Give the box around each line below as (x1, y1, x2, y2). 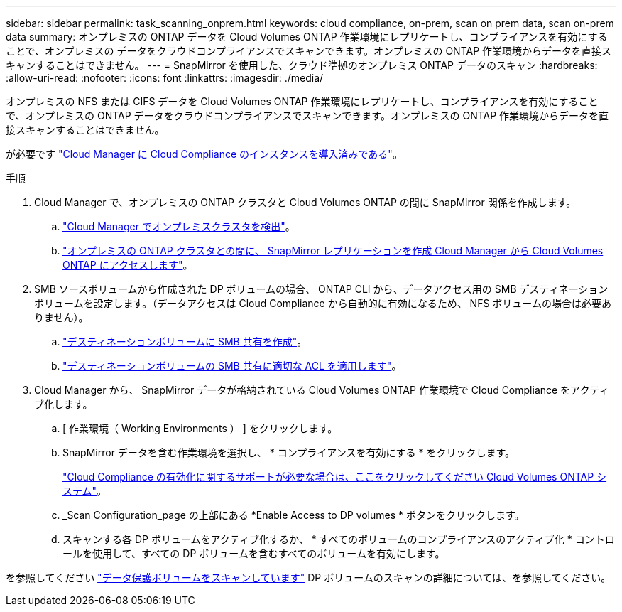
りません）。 (34, 311, 89, 323)
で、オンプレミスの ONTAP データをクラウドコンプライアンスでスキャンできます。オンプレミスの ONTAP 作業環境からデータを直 (6, 109, 609, 122)
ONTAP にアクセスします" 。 (62, 259, 193, 271)
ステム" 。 (62, 485, 107, 497)
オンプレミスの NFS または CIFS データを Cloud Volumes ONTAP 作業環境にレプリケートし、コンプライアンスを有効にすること (6, 95, 599, 107)
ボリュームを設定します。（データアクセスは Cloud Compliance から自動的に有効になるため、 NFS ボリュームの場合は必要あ (34, 297, 611, 309)
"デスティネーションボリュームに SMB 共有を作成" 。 (62, 335, 307, 348)
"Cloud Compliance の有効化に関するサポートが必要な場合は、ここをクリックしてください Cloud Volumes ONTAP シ (62, 471, 607, 483)
